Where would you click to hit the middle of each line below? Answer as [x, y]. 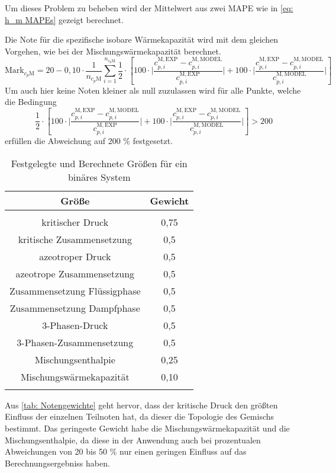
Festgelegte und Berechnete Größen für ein [99, 163]
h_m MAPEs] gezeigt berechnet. [64, 19]
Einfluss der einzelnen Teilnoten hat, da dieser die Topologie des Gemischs [140, 416]
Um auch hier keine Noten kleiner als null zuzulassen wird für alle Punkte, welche [153, 90]
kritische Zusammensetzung [75, 239]
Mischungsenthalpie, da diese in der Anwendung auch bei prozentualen [133, 440]
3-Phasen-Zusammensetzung [75, 342]
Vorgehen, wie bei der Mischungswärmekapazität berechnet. [113, 51]
